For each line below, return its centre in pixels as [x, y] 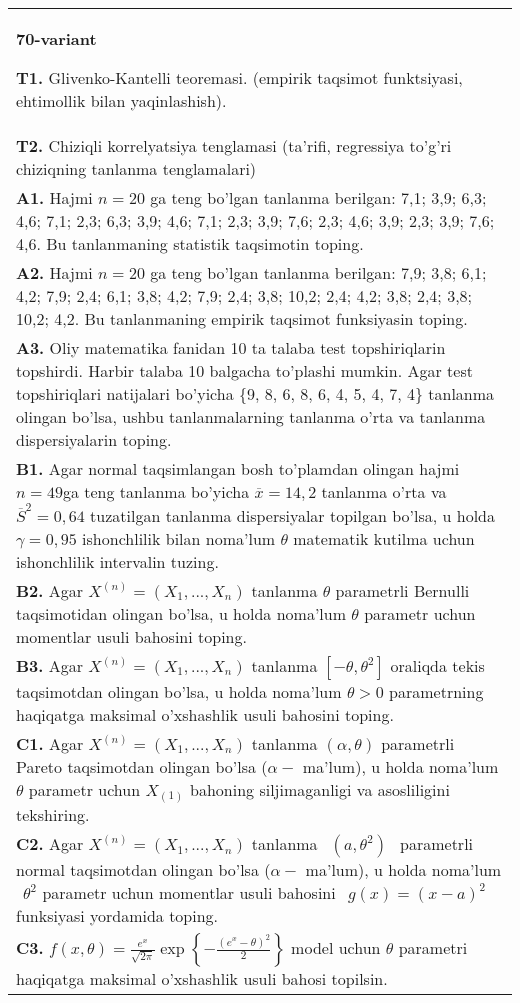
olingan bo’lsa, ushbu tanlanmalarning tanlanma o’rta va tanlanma [251, 416]
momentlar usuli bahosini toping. [131, 636]
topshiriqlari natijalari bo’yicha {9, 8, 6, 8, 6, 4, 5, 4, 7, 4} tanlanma [255, 393]
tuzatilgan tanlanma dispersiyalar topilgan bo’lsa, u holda [292, 515]
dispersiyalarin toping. [94, 439]
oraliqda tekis [437, 665]
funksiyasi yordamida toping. [117, 915]
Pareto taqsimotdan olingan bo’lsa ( [142, 766]
